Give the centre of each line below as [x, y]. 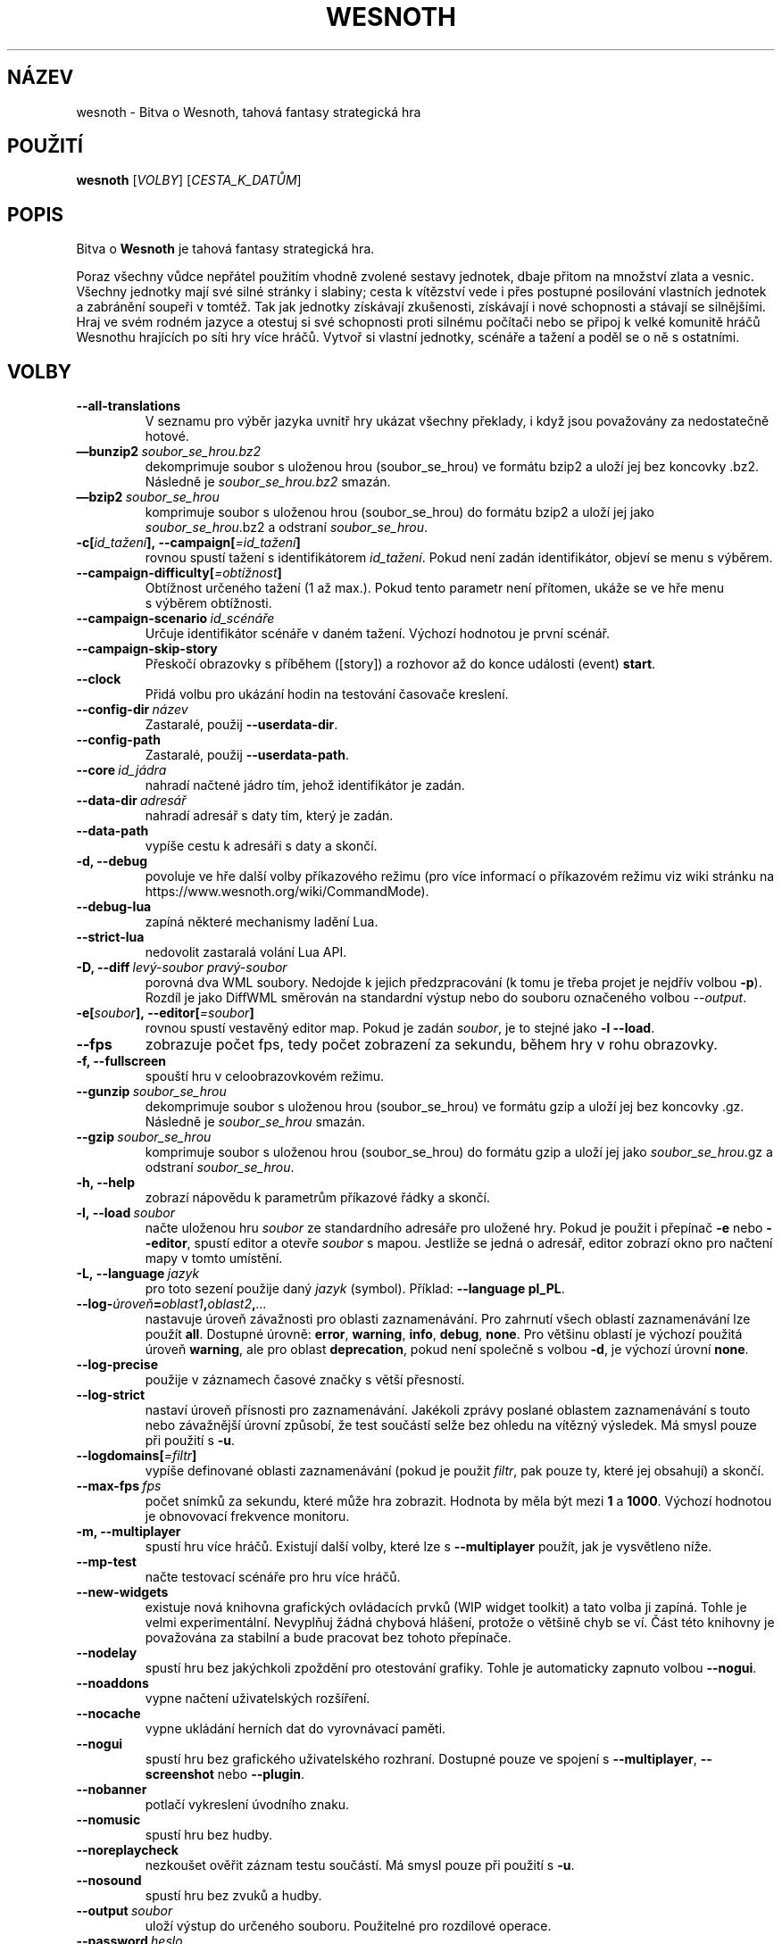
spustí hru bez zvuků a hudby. [233, 1896]
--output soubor [125, 1911]
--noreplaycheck [127, 1850]
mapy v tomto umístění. [214, 1259]
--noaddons [112, 1683]
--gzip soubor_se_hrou [144, 1137]
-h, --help [105, 1183]
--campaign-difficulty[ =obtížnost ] [179, 573]
